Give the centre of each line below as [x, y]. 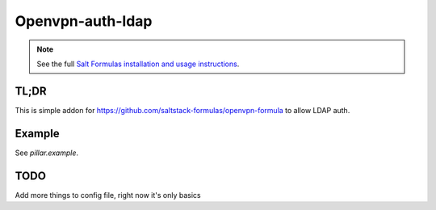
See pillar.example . [47, 153]
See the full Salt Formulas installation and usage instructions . [138, 64]
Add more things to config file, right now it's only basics [108, 195]
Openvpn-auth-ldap [84, 21]
